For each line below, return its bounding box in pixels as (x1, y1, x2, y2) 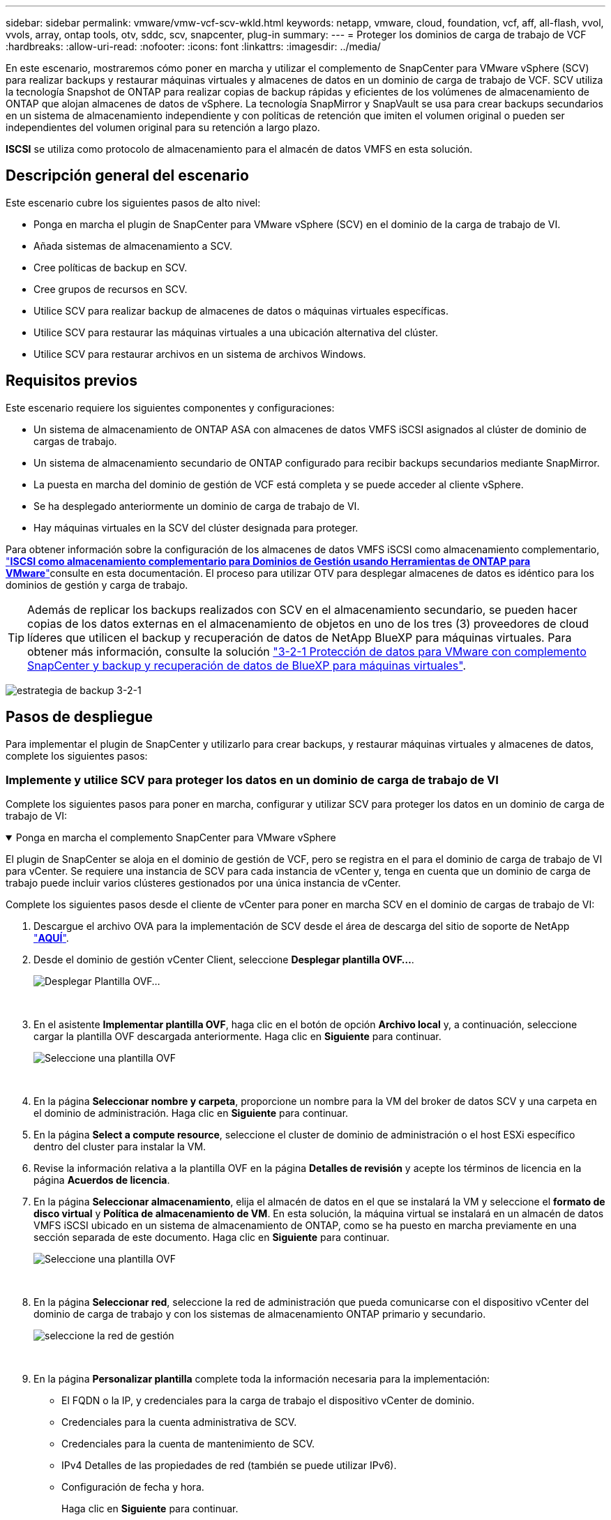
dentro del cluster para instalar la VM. (33, 1141, 206, 1153)
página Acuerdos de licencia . (33, 1174, 170, 1187)
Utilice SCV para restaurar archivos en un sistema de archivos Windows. (33, 347, 366, 360)
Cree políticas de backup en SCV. (33, 261, 188, 273)
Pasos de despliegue (6, 708, 153, 726)
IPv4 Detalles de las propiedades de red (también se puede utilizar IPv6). (61, 1459, 397, 1472)
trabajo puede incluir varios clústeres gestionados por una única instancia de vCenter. (6, 877, 401, 889)
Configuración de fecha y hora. (61, 1481, 204, 1493)
